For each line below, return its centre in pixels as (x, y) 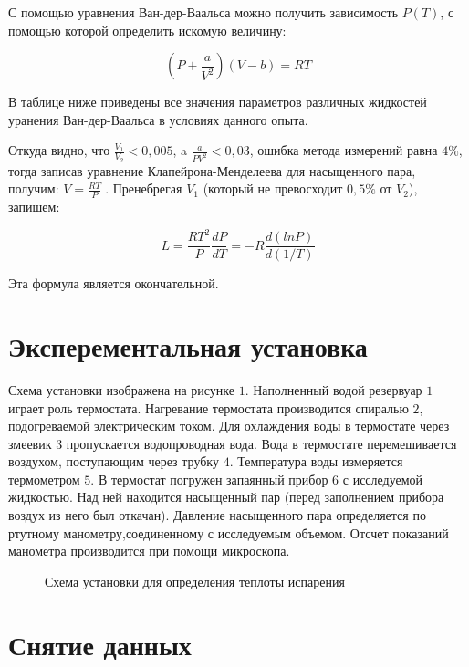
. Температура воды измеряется (316, 461)
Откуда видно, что (59, 150)
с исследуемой (383, 479)
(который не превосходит (273, 188)
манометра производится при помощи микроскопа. (149, 551)
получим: (34, 188)
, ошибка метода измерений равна (344, 150)
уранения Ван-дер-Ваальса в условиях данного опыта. (158, 119)
